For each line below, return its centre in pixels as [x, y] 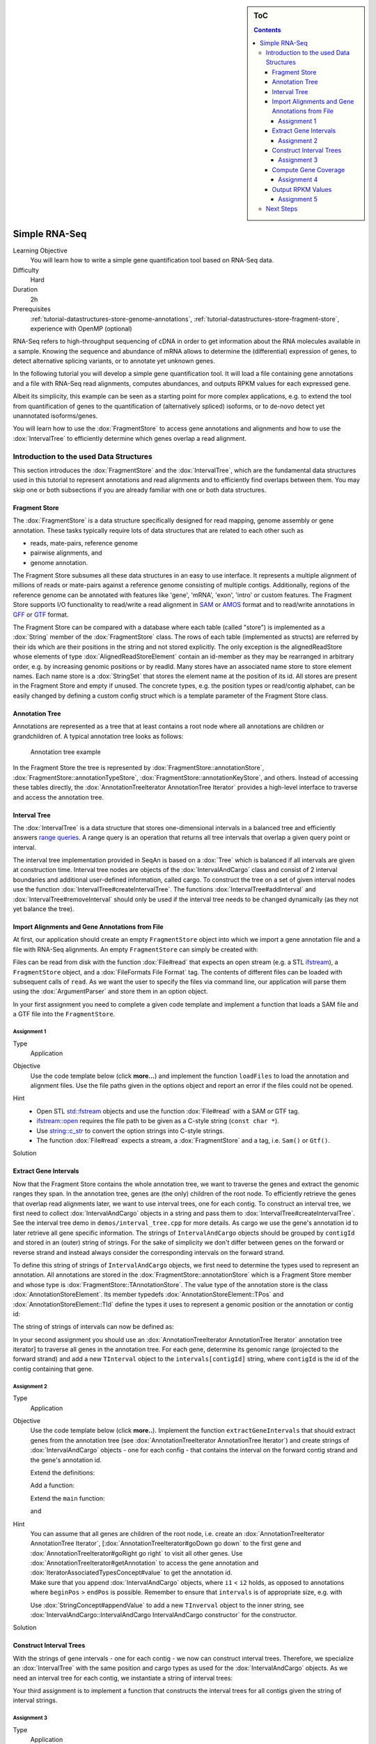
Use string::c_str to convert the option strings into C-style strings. [131, 1131]
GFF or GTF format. [41, 615]
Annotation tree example [65, 752]
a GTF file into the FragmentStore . [64, 1014]
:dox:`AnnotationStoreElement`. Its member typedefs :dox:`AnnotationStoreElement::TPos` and [148, 1295]
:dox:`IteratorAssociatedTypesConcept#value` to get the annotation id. [131, 1572]
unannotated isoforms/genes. [55, 416]
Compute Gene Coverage [308, 170]
